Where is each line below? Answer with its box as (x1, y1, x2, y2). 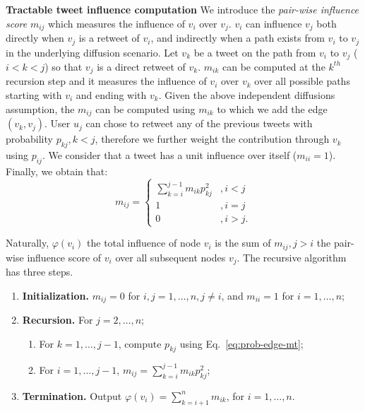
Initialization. (22, 288, 89, 302)
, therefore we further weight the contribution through (95, 131, 330, 146)
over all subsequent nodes (115, 249, 226, 264)
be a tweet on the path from (193, 45, 316, 59)
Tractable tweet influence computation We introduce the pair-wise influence (6, 2, 359, 16)
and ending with (76, 88, 147, 102)
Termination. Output (22, 388, 122, 403)
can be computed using (95, 101, 196, 116)
